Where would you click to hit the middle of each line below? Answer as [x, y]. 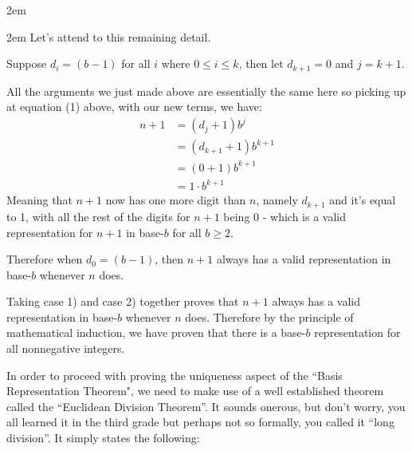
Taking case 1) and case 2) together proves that [123, 301]
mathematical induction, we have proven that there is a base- [156, 332]
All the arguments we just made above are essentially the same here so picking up [206, 91]
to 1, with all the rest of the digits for [98, 216]
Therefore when [45, 259]
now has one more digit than [176, 200]
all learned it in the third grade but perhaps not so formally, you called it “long [200, 422]
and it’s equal [363, 200]
